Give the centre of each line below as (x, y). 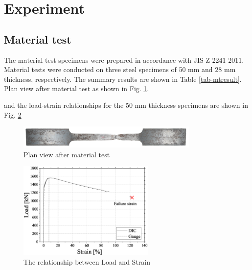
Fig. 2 (13, 114)
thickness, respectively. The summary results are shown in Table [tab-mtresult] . (123, 79)
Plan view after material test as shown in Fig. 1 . (77, 88)
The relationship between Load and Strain (87, 262)
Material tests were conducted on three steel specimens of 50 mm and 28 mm (120, 69)
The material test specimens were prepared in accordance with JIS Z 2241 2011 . (124, 60)
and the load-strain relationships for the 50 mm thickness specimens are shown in (126, 105)
